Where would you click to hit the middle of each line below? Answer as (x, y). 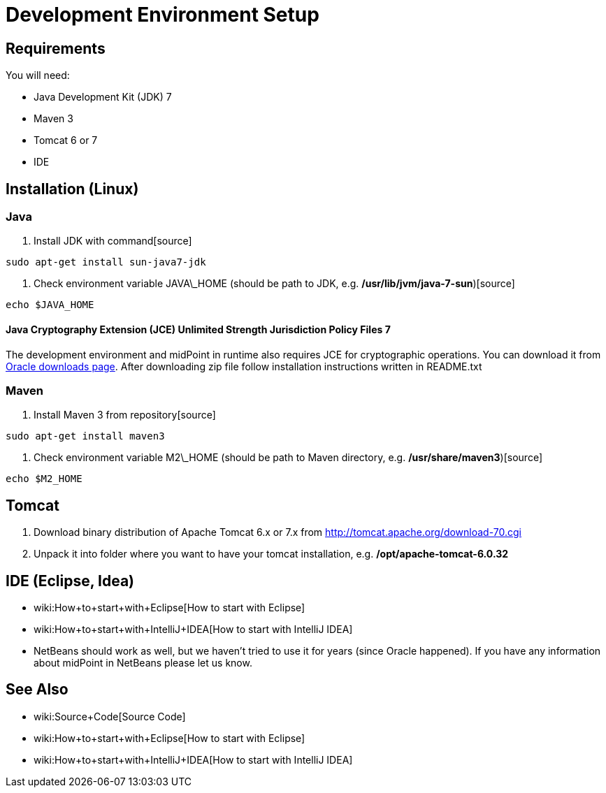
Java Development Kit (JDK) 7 (103, 97)
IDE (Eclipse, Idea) (70, 581)
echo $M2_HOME (44, 479)
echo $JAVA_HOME (50, 305)
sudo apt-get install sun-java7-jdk (106, 262)
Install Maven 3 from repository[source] (125, 415)
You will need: (38, 75)
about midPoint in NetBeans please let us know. (143, 663)
